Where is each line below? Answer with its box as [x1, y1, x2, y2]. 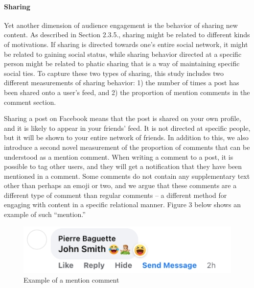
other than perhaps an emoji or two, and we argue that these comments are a [4, 180, 237, 191]
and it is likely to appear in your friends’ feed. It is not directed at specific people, [4, 122, 251, 133]
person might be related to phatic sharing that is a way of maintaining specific [4, 58, 240, 69]
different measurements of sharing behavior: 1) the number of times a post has [4, 77, 239, 88]
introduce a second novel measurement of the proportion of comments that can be [4, 142, 250, 152]
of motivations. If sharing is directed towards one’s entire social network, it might [4, 39, 248, 49]
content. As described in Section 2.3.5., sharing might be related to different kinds [4, 29, 250, 40]
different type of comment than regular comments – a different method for [4, 190, 227, 200]
